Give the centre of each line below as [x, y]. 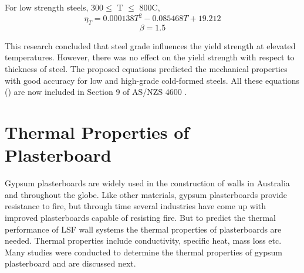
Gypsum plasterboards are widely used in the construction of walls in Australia [147, 183]
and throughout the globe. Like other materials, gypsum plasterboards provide [146, 194]
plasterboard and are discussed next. [70, 263]
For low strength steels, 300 [54, 7]
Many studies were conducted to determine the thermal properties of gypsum [143, 252]
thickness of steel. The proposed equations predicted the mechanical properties [146, 69]
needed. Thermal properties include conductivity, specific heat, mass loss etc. [143, 240]
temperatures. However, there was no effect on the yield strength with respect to [150, 57]
